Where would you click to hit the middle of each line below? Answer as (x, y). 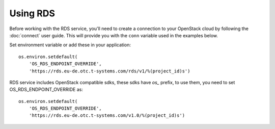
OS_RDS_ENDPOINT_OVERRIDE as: (46, 90)
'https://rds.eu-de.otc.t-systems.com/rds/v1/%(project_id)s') (109, 71)
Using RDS (32, 13)
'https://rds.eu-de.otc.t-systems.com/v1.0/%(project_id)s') (107, 115)
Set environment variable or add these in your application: (70, 45)
